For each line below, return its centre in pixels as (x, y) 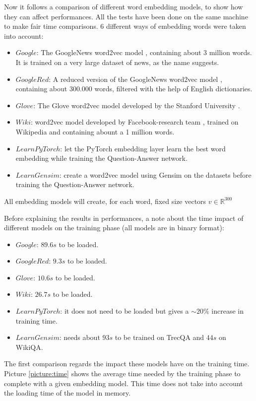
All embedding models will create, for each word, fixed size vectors (105, 201)
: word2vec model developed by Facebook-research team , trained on (135, 122)
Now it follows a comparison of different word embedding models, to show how (124, 6)
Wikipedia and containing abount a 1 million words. (95, 131)
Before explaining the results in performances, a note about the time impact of (124, 218)
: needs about (80, 337)
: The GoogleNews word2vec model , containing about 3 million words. (144, 52)
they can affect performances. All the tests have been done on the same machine (126, 16)
